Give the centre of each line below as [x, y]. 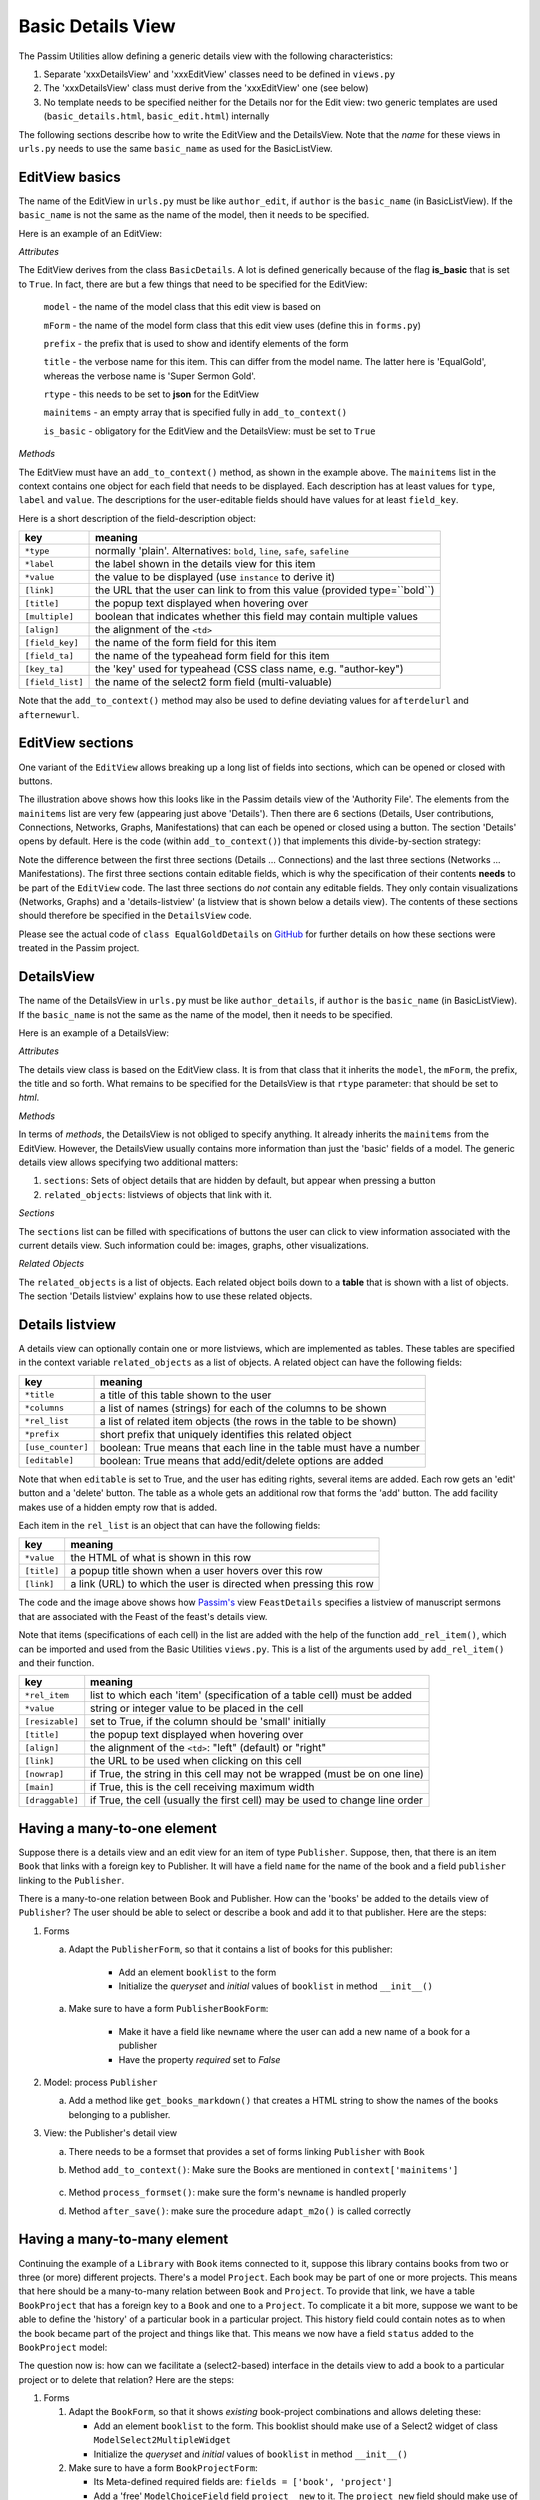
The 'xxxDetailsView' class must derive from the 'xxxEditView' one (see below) [206, 88]
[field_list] [54, 681]
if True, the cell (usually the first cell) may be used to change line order [257, 1800]
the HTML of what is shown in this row [161, 1558]
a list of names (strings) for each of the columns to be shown [243, 1408]
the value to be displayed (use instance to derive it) [215, 577]
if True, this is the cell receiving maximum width [202, 1787]
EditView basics [69, 176]
